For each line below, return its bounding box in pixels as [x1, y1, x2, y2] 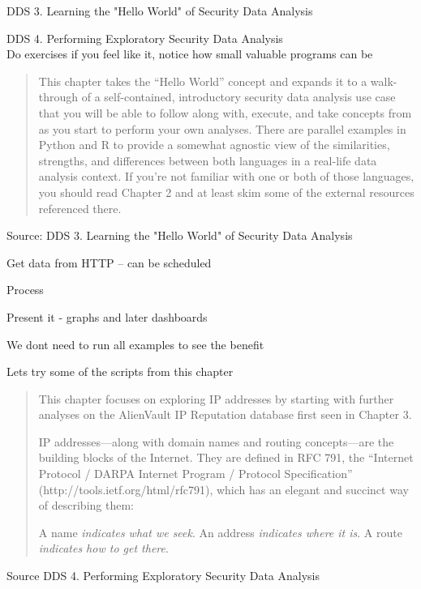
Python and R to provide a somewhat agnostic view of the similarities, [38, 136, 390, 153]
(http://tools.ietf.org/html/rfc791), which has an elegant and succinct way [38, 480, 409, 497]
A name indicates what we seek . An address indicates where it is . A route [38, 523, 402, 540]
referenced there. [38, 199, 122, 216]
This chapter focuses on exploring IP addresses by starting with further [38, 390, 394, 407]
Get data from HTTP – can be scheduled [6, 254, 212, 271]
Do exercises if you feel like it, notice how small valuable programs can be [6, 45, 373, 62]
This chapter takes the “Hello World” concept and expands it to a [38, 72, 367, 89]
